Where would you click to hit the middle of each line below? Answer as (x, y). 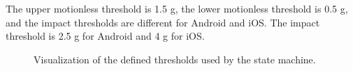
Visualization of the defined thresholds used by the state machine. (175, 59)
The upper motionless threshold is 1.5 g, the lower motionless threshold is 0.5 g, (177, 8)
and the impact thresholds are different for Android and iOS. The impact (163, 22)
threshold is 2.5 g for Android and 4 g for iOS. (105, 36)
